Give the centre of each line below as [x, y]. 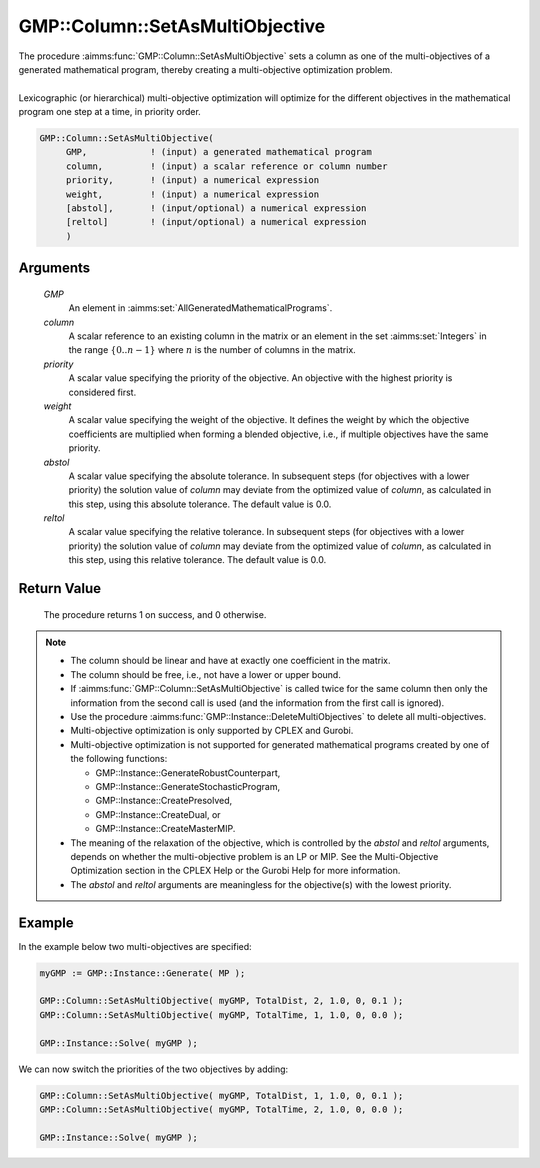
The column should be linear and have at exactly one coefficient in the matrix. [230, 661]
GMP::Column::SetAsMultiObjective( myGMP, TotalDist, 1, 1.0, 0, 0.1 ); [221, 1095]
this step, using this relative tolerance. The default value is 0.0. [197, 560]
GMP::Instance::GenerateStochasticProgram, [188, 786]
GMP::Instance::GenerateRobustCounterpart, [188, 772]
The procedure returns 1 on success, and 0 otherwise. [155, 614]
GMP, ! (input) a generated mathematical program [218, 152]
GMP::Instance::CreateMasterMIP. [165, 829]
